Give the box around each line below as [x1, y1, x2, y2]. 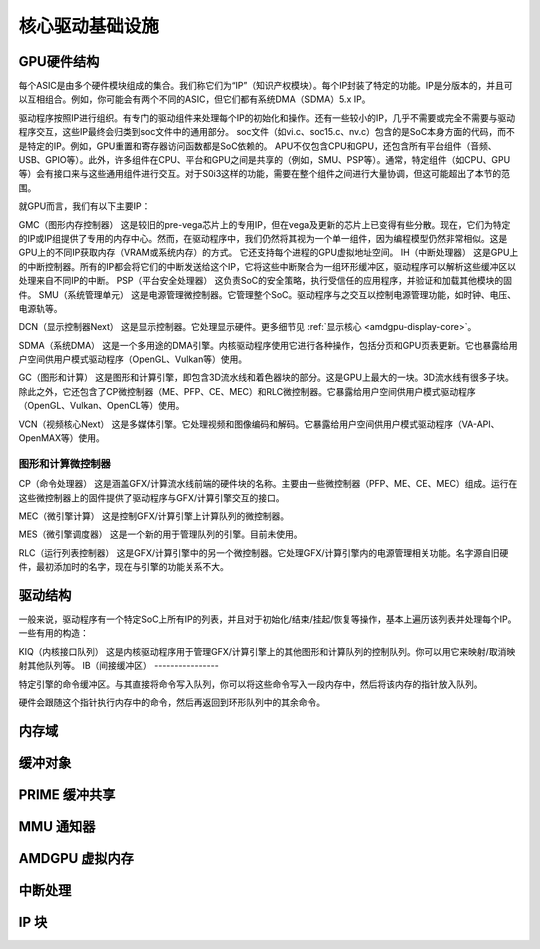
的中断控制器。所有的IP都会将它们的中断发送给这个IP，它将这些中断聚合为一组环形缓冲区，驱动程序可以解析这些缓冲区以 [18, 260, 517, 272]
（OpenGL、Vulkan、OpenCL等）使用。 [18, 400, 185, 412]
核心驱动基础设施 [18, 15, 160, 37]
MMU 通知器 [18, 818, 96, 835]
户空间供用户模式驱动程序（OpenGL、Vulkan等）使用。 [18, 353, 248, 365]
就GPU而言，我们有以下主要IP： [18, 200, 151, 212]
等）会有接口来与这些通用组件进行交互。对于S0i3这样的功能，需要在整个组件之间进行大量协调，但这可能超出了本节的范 [18, 168, 510, 180]
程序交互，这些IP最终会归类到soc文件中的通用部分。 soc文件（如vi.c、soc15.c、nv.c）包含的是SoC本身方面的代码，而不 [18, 126, 515, 138]
